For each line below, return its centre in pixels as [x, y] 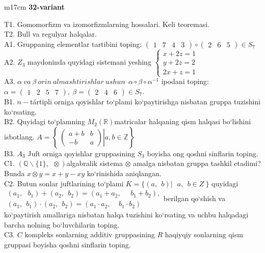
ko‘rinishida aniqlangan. [124, 173]
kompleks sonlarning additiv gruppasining [90, 234]
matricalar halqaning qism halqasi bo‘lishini [183, 121]
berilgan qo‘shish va [194, 198]
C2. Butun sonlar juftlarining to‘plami [64, 183]
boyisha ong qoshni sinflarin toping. [203, 153]
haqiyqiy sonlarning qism [204, 234]
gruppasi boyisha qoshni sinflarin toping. [68, 244]
